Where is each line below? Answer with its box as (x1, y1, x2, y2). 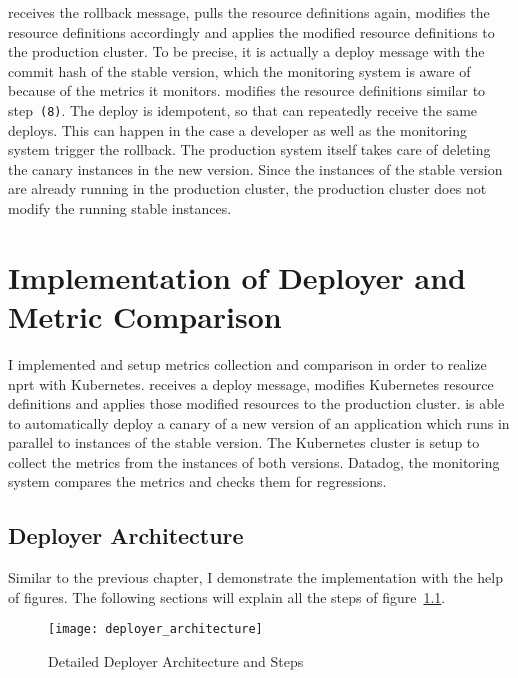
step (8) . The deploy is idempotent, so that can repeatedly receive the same (8, 99, 478, 120)
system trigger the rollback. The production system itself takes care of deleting (8, 139, 491, 160)
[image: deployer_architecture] (48, 622, 263, 637)
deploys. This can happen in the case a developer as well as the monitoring (8, 119, 467, 140)
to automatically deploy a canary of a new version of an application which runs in (8, 412, 510, 433)
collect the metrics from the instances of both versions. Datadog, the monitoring (8, 451, 500, 472)
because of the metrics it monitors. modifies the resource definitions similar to (8, 80, 486, 101)
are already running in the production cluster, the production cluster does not (8, 178, 487, 199)
